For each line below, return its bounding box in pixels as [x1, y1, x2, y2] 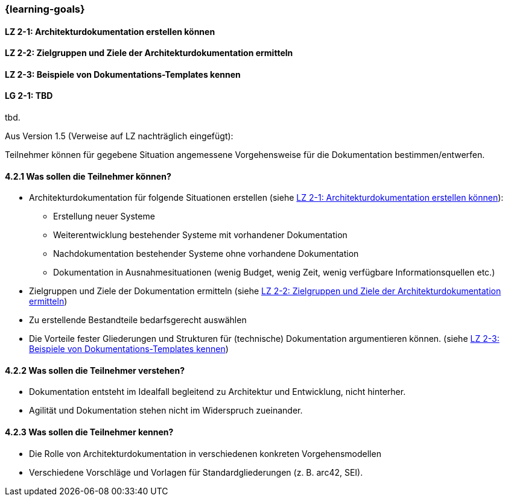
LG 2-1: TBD [5, 90, 53, 101]
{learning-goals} [5, 3, 85, 15]
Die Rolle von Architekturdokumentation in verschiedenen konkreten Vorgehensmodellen [29, 448, 381, 459]
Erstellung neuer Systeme [53, 211, 155, 222]
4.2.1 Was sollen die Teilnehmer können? [5, 171, 171, 181]
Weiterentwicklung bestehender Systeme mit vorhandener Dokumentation [53, 230, 348, 241]
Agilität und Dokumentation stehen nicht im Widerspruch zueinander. [29, 405, 303, 416]
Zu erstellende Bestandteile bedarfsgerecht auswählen [29, 315, 247, 326]
